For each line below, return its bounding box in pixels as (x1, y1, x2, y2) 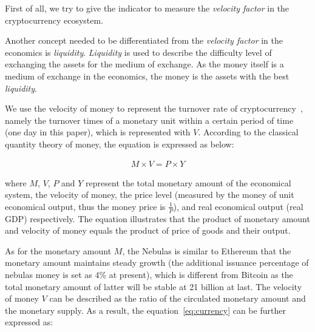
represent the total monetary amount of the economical (86, 176, 291, 189)
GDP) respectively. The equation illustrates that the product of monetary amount (5, 212, 310, 225)
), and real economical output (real (173, 200, 303, 212)
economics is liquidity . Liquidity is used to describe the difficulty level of (5, 46, 272, 58)
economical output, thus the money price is (5, 200, 166, 212)
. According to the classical (198, 126, 299, 138)
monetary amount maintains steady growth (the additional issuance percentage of (5, 256, 309, 269)
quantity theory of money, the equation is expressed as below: (5, 137, 234, 150)
